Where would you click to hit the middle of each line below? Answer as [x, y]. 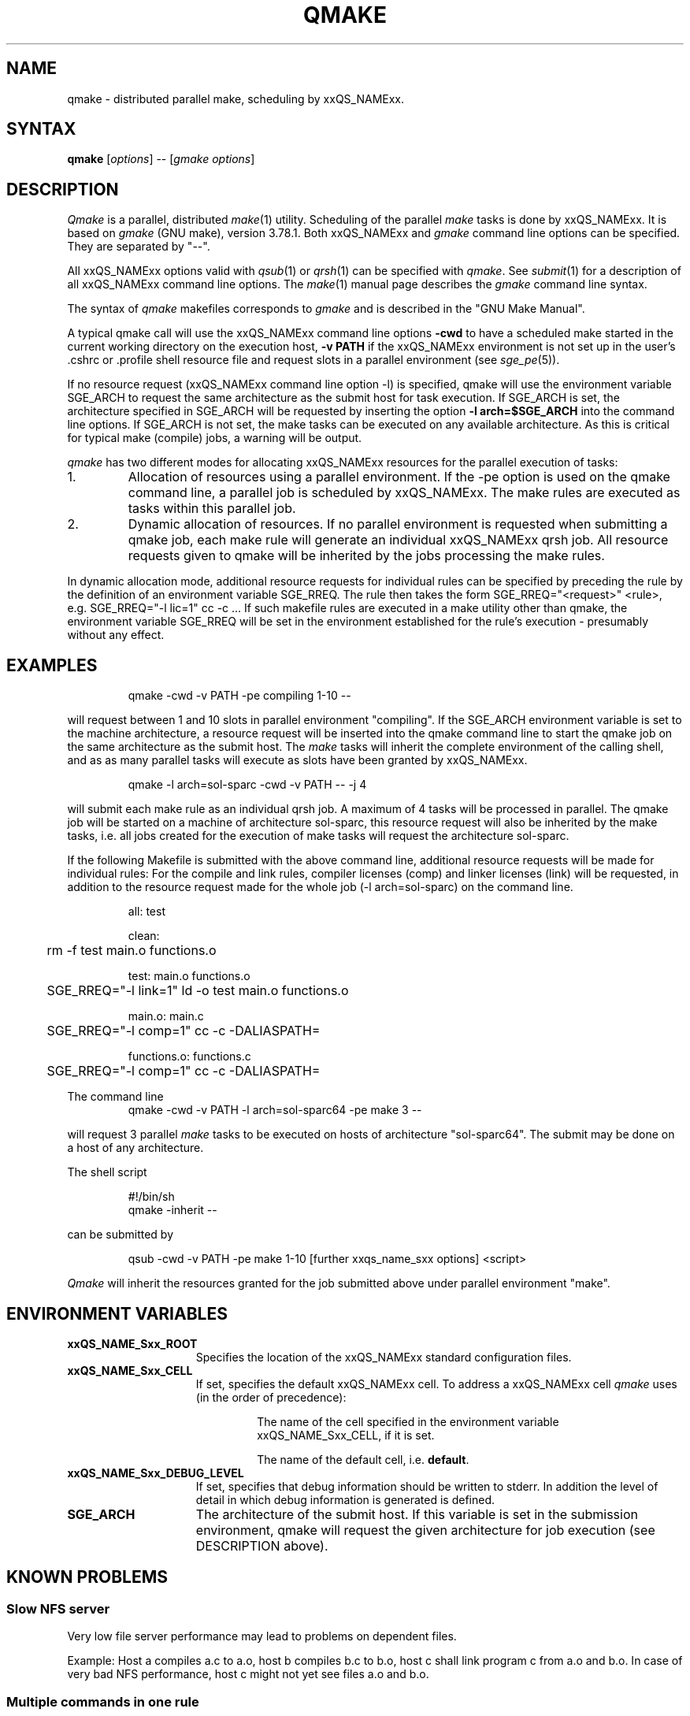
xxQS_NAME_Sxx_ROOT [132, 1343]
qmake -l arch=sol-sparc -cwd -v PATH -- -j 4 [247, 785]
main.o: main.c [166, 1016]
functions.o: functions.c [189, 1057]
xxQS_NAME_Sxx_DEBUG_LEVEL [156, 1473]
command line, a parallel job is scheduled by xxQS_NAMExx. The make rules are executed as [404, 493]
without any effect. [116, 635]
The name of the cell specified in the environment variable [408, 1421]
